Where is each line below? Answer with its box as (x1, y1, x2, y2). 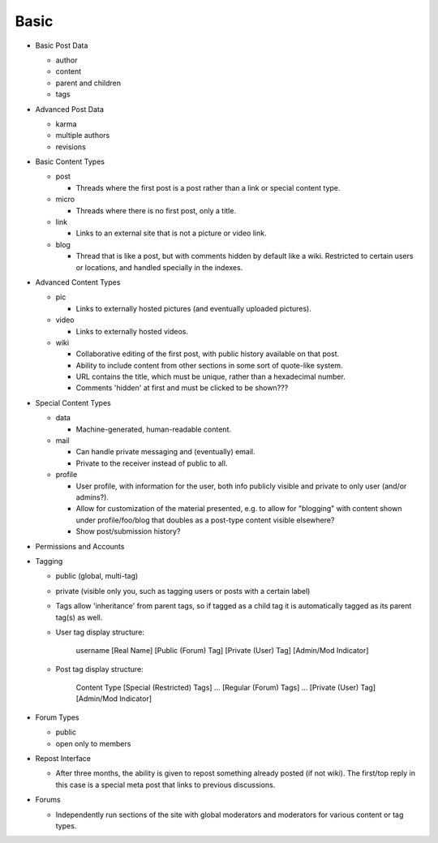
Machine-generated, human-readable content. (75, 424, 231, 434)
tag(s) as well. (55, 613, 103, 622)
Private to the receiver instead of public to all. (75, 458, 228, 468)
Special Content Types (35, 398, 111, 407)
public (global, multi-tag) (55, 571, 139, 581)
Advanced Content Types (35, 277, 121, 287)
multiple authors (55, 131, 110, 140)
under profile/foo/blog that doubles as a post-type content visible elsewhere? (75, 515, 335, 525)
